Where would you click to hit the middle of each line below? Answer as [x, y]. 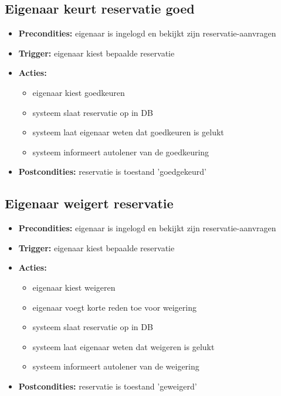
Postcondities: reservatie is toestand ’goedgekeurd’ [112, 172]
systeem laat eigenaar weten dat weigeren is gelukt [123, 346]
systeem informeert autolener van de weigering [116, 366]
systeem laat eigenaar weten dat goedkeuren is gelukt [128, 132]
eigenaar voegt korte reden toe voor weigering [114, 307]
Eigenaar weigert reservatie [89, 203]
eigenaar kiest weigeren [74, 287]
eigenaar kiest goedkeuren [79, 92]
